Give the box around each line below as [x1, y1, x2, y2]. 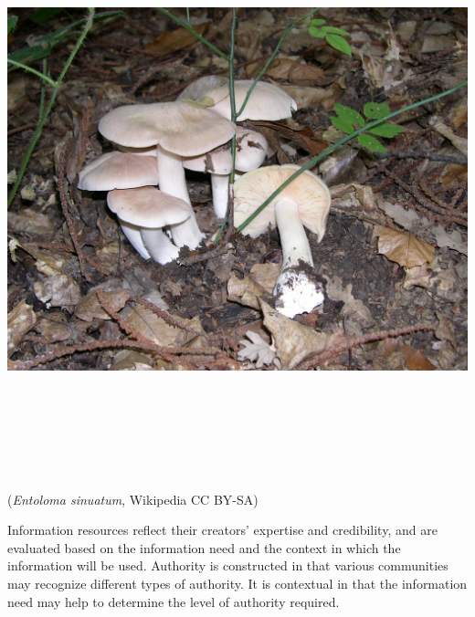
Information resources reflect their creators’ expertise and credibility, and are [7, 520, 438, 539]
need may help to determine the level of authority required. [7, 591, 340, 611]
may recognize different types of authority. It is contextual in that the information [7, 573, 468, 592]
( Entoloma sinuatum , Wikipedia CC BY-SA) [7, 489, 259, 508]
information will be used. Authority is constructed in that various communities [7, 556, 449, 575]
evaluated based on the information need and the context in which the [7, 538, 401, 557]
